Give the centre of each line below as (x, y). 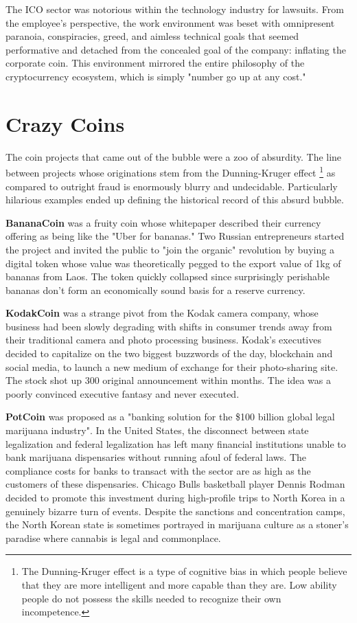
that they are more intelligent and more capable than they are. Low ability (179, 584)
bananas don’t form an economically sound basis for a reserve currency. (156, 290)
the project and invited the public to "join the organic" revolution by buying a (170, 249)
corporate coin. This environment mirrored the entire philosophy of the (155, 63)
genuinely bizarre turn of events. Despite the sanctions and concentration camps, (175, 511)
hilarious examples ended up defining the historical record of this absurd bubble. (175, 200)
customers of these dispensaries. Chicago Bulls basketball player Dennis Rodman (175, 484)
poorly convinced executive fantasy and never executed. (123, 393)
